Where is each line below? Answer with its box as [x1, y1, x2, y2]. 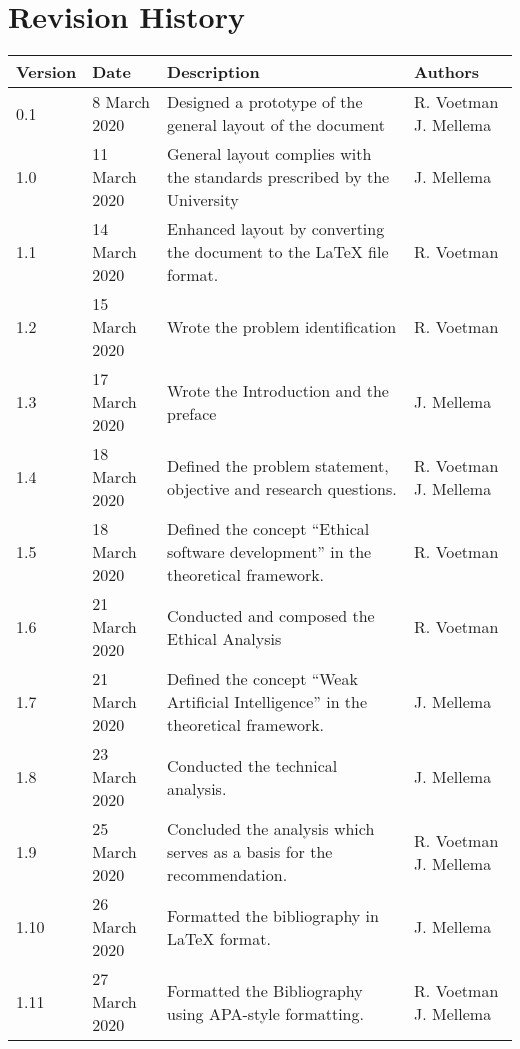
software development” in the [167, 540, 372, 564]
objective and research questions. [167, 476, 397, 500]
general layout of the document [167, 113, 385, 137]
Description [167, 60, 260, 84]
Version [16, 60, 77, 84]
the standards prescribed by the [167, 165, 390, 189]
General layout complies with [167, 142, 372, 166]
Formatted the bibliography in [167, 903, 379, 927]
